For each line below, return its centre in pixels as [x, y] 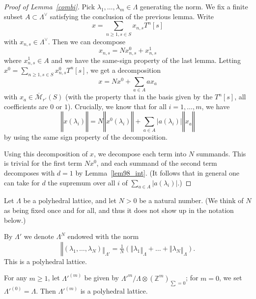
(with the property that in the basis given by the [139, 97]
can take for [22, 182]
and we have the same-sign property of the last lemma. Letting [146, 60]
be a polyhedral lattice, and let [70, 200]
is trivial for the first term [43, 163]
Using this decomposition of [46, 153]
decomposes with [29, 173]
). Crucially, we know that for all [117, 106]
